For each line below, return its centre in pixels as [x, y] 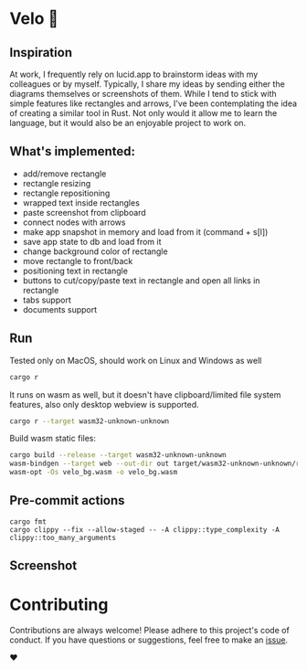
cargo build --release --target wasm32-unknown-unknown [118, 455]
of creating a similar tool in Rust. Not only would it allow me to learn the [143, 113]
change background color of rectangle [95, 251]
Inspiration [41, 53]
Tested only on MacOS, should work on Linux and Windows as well [136, 360]
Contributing [59, 605]
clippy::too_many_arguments [63, 537]
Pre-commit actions [67, 500]
